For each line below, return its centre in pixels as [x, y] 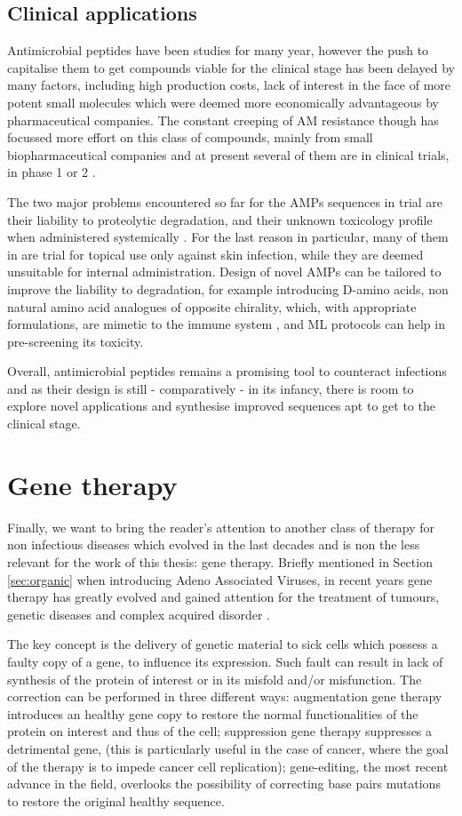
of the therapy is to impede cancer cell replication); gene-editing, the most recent [228, 766]
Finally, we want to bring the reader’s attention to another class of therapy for [221, 527]
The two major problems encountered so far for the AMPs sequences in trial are [225, 201]
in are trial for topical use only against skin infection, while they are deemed [215, 254]
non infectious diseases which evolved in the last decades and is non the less [214, 544]
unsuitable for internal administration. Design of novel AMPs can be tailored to [224, 272]
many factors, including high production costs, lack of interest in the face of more [229, 85]
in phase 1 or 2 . [52, 172]
